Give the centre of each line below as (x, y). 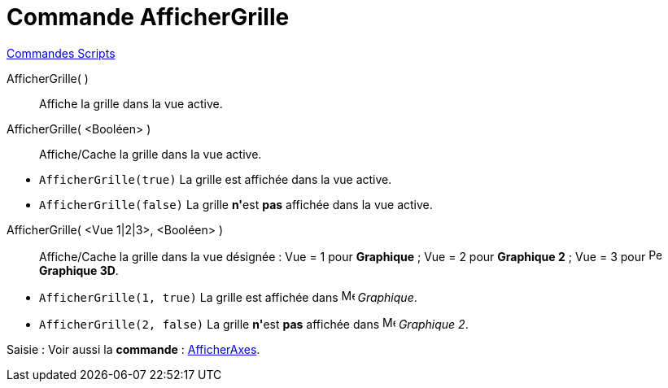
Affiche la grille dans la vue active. (131, 103)
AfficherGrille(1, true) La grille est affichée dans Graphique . (228, 297)
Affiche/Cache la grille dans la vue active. (151, 154)
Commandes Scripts (61, 53)
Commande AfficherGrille (148, 17)
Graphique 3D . (79, 270)
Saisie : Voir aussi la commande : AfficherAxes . (133, 349)
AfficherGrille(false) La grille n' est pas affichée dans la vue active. (236, 204)
